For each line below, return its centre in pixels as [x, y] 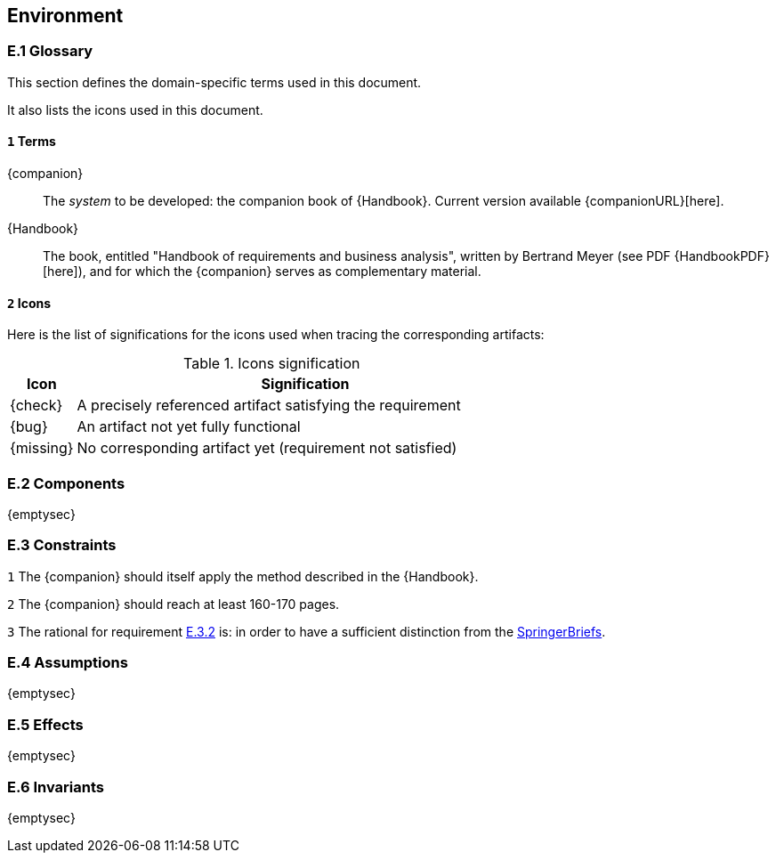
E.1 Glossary [50, 51]
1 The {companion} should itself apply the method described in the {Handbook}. [243, 576]
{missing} [42, 448]
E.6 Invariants [56, 787]
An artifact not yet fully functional [189, 427]
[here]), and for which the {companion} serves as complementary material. [262, 272]
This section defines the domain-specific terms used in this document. [214, 82]
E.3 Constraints [62, 545]
